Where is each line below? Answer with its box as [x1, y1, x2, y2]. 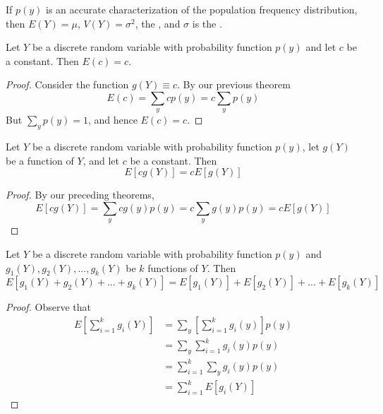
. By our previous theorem [176, 77, 291, 92]
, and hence [87, 112, 138, 127]
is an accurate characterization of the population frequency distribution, [46, 2, 358, 16]
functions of [147, 260, 198, 275]
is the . [192, 16, 222, 30]
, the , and [135, 16, 181, 30]
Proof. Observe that [6, 300, 92, 314]
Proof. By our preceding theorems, [6, 187, 154, 202]
